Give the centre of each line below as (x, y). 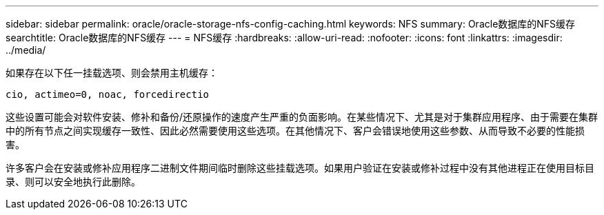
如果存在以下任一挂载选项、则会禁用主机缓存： (112, 73)
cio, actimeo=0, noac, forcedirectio (108, 94)
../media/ (26, 50)
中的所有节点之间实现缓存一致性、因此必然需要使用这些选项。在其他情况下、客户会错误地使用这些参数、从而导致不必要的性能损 (295, 131)
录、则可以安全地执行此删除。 (73, 182)
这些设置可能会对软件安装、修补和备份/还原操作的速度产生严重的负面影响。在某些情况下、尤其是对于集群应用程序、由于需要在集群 (302, 117)
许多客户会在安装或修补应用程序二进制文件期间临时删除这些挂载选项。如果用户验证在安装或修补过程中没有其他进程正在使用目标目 (300, 168)
